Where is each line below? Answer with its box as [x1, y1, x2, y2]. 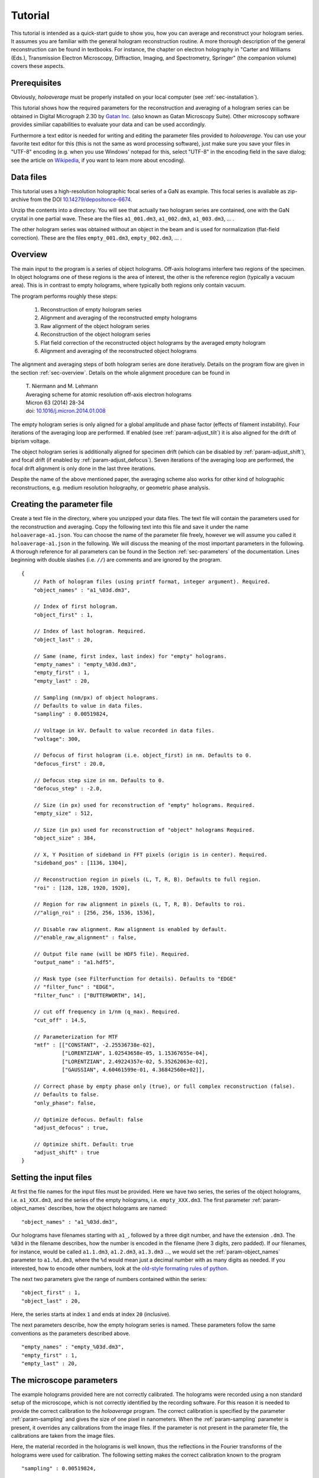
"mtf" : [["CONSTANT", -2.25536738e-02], [33, 1042, 156, 1049]
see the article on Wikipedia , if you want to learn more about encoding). [11, 157, 185, 164]
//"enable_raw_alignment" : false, [33, 934, 137, 941]
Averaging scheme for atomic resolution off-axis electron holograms [25, 391, 192, 398]
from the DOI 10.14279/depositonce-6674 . [30, 196, 132, 203]
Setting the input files [11, 1172, 92, 1182]
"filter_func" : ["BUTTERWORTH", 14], [33, 992, 147, 999]
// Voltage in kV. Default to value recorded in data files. [33, 727, 215, 734]
